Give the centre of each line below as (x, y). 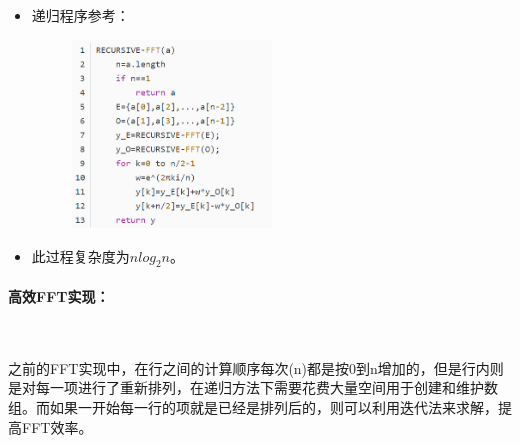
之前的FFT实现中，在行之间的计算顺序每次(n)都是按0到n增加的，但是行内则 (256, 367)
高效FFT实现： (59, 296)
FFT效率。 (57, 426)
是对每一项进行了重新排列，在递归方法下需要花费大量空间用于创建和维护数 (253, 387)
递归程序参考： (80, 15)
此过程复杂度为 (80, 255)
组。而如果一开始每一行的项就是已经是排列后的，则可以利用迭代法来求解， (253, 407)
